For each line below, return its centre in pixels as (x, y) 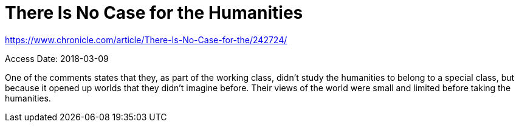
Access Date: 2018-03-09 (57, 58)
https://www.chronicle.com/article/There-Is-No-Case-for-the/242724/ (146, 39)
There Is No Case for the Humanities (154, 13)
